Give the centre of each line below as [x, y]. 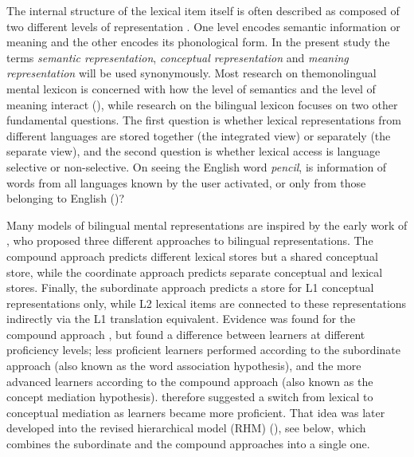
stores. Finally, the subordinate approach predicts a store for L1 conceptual [190, 288]
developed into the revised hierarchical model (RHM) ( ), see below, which [186, 428]
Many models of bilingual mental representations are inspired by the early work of [207, 225]
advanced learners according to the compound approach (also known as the [190, 381]
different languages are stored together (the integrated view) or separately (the [199, 135]
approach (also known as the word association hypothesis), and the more [184, 366]
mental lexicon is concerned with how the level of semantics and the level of [191, 88]
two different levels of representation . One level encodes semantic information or [203, 26]
